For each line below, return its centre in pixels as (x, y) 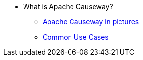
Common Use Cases (76, 37)
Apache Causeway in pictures (91, 22)
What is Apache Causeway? (68, 7)
